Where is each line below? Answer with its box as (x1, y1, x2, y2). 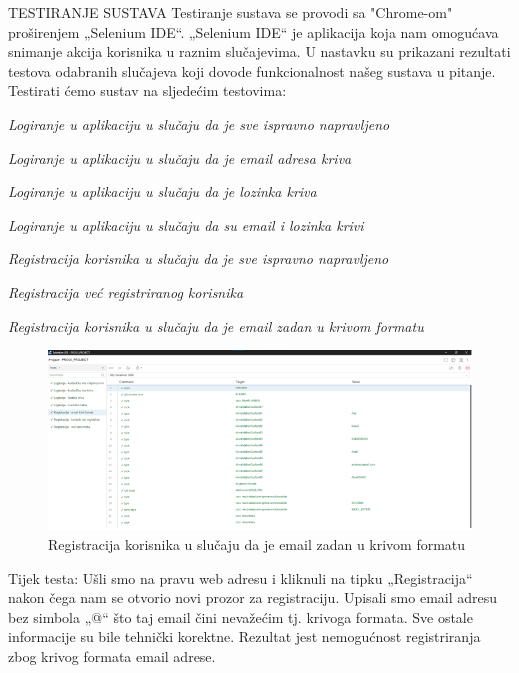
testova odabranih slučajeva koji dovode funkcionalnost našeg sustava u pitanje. (8, 60, 496, 81)
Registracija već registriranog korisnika (8, 281, 244, 302)
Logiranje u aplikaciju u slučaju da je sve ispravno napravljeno (8, 113, 390, 134)
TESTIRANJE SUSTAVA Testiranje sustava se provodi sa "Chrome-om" (8, 2, 453, 22)
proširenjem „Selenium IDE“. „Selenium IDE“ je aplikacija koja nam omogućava (8, 21, 499, 42)
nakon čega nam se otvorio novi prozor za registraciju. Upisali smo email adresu (8, 587, 498, 608)
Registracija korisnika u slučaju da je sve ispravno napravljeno (8, 248, 389, 269)
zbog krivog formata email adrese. (8, 645, 216, 666)
